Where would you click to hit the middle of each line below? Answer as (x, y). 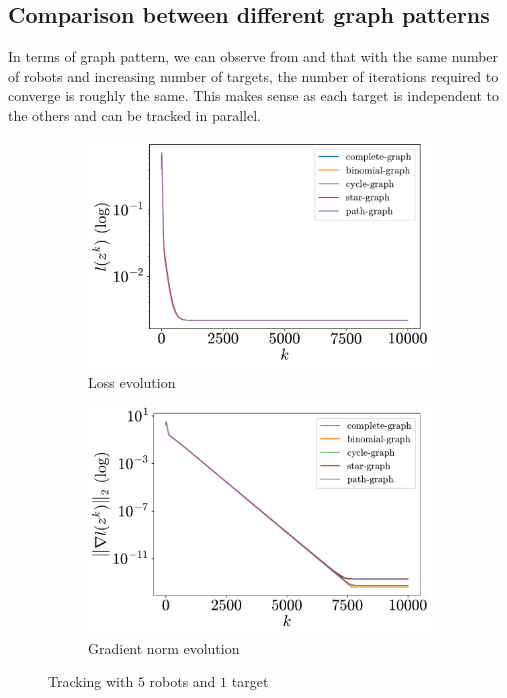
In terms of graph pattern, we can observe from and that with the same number (253, 56)
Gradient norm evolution (164, 647)
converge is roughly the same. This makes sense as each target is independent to (254, 95)
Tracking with (91, 681)
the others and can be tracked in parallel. (134, 114)
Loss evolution (132, 381)
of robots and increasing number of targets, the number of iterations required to (253, 75)
